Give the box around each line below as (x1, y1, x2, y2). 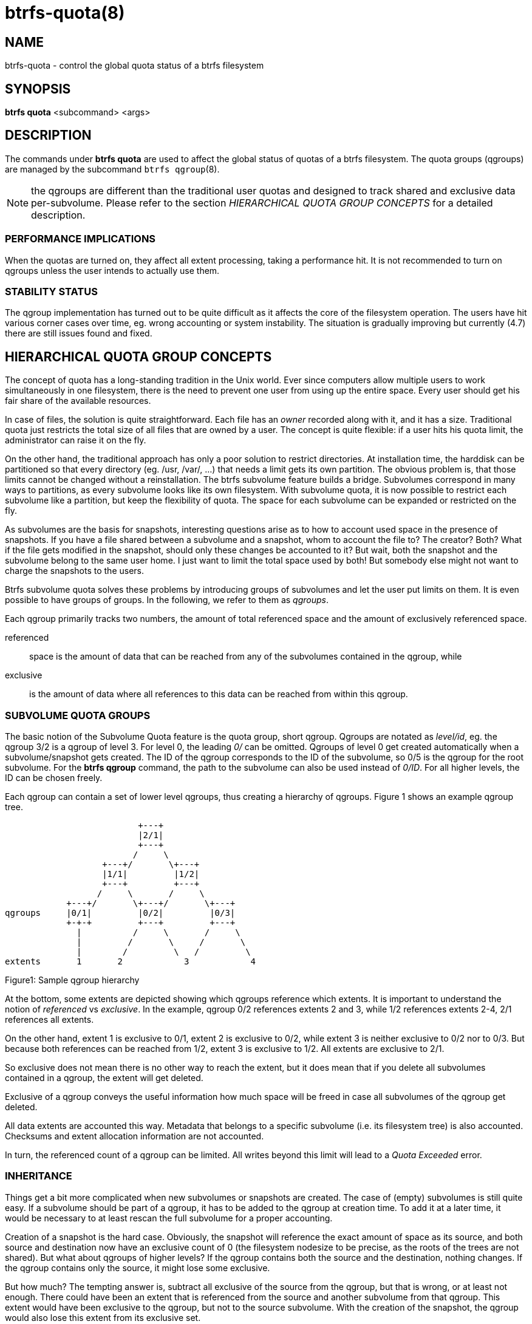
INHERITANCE (5, 1170, 72, 1182)
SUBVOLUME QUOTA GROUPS (5, 709, 151, 722)
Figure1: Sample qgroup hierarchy (5, 974, 140, 985)
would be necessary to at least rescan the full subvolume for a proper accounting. (5, 1212, 333, 1223)
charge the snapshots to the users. (5, 565, 145, 576)
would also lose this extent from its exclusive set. (5, 1312, 201, 1323)
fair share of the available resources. (5, 395, 151, 406)
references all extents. (5, 1014, 94, 1025)
